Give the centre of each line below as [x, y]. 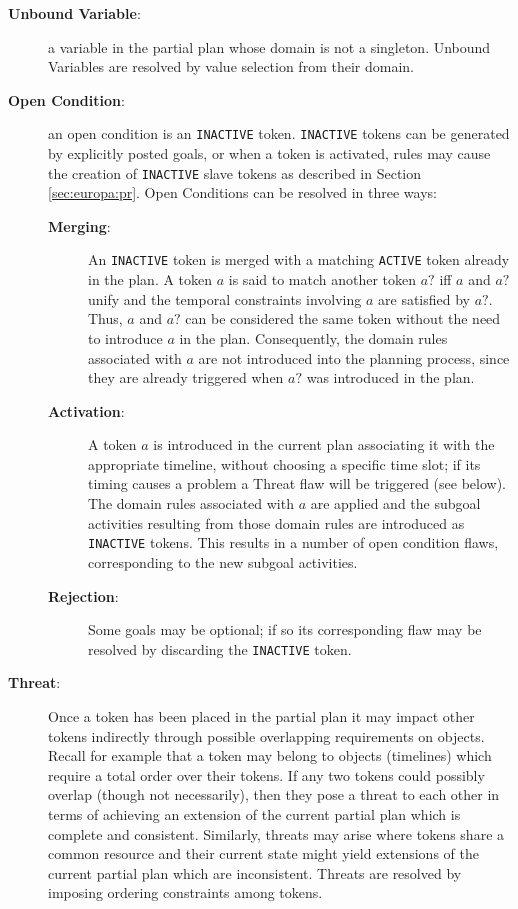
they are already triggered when [186, 377]
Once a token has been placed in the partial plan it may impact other [261, 715]
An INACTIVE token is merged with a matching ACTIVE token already [299, 259]
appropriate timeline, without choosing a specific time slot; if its [284, 463]
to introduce [125, 337]
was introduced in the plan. [390, 377]
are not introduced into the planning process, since [354, 357]
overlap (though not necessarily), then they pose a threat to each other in [274, 794]
